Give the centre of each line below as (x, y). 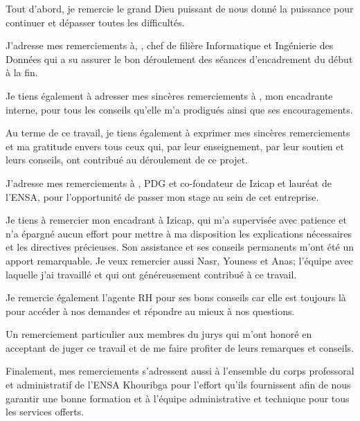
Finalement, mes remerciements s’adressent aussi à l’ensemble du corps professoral (180, 371)
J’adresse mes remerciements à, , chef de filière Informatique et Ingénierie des (170, 45)
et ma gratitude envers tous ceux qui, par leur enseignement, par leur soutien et (175, 146)
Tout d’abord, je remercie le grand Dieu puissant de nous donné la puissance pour (180, 8)
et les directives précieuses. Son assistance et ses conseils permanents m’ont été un (180, 247)
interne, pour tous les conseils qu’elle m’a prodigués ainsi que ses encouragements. (179, 109)
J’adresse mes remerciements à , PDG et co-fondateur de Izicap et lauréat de (169, 182)
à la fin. (22, 72)
